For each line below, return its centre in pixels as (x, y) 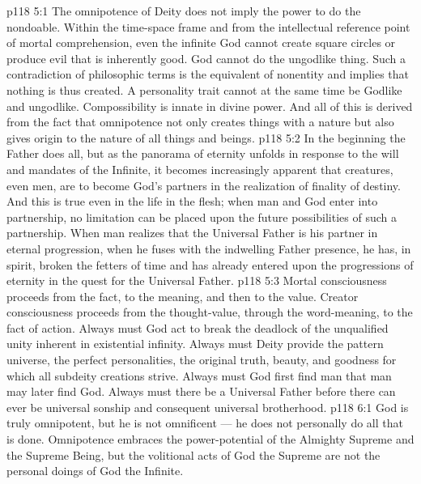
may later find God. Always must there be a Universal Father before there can (201, 391)
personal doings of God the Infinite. (95, 471)
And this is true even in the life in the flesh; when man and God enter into (192, 201)
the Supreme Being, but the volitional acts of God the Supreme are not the (193, 454)
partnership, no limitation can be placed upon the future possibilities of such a (202, 217)
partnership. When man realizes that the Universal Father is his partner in (192, 233)
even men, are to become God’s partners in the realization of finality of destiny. (204, 185)
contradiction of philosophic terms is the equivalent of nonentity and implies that (208, 74)
